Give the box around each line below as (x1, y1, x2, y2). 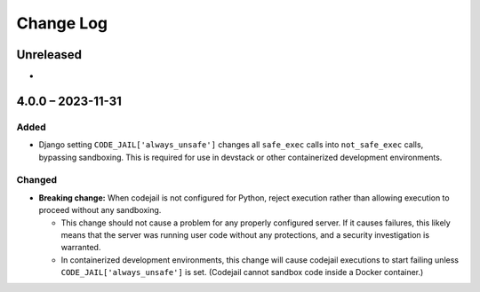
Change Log (16, 13, 108, 33)
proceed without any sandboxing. (38, 205, 162, 216)
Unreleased (16, 47, 83, 62)
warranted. (60, 242, 101, 253)
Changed (16, 174, 58, 186)
